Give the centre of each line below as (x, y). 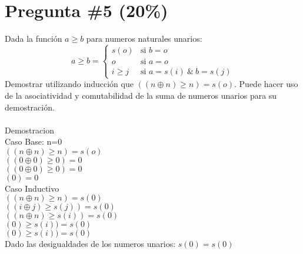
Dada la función (34, 39)
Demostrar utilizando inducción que (69, 84)
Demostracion (29, 130)
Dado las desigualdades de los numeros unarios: (90, 244)
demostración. (30, 107)
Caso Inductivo (32, 188)
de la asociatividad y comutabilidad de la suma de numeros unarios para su (141, 95)
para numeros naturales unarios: (144, 39)
